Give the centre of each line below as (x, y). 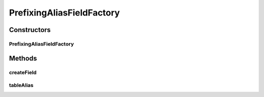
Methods (23, 58)
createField (23, 72)
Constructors (30, 30)
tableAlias (21, 85)
